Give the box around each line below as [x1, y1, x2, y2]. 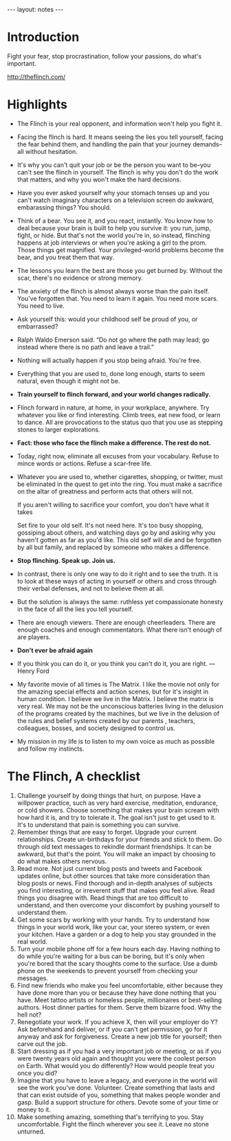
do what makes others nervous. [16, 857, 107, 865]
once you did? [16, 1069, 58, 1077]
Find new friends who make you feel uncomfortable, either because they [16, 981, 223, 989]
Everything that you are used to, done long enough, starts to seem [16, 369, 205, 377]
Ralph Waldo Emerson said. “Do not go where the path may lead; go [16, 335, 210, 344]
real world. [16, 937, 48, 946]
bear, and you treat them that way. [16, 253, 115, 261]
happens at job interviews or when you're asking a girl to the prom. [16, 239, 208, 247]
